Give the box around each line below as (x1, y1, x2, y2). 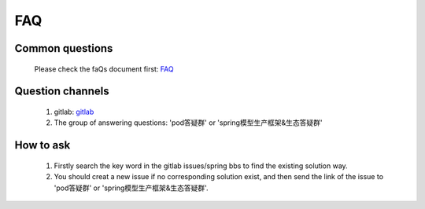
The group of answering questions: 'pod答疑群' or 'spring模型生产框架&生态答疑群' (54, 118, 323, 127)
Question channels (14, 85, 109, 98)
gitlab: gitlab (54, 107, 94, 116)
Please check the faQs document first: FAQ (34, 64, 174, 74)
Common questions (14, 42, 113, 55)
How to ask (14, 138, 71, 152)
